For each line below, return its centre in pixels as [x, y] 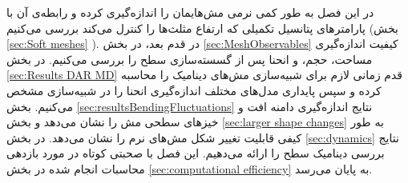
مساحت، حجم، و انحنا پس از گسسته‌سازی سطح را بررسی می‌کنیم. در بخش [190, 59]
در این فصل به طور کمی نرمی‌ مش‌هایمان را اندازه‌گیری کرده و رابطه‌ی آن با [190, 12]
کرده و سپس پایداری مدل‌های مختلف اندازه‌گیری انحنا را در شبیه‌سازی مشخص [194, 90]
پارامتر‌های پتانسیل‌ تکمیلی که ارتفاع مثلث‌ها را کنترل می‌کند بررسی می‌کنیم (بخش [202, 28]
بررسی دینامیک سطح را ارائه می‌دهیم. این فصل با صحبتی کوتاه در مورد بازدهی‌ [196, 153]
